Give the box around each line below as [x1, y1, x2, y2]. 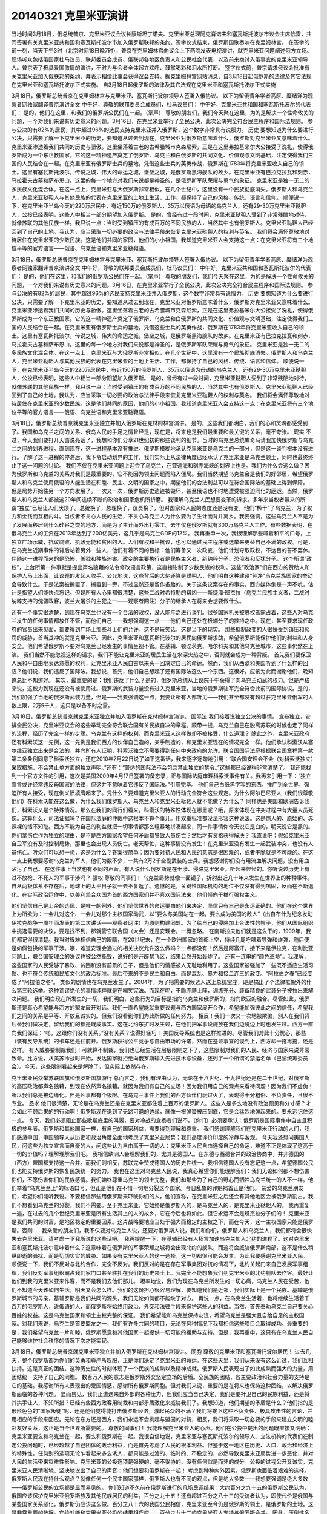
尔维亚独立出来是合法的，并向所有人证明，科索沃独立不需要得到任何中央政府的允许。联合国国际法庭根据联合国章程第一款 [11, 747, 314, 754]
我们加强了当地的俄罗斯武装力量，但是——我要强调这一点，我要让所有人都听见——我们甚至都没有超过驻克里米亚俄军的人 [11, 693, 314, 701]
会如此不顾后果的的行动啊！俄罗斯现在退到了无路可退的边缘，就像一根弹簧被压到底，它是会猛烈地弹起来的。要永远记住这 [11, 1108, 314, 1116]
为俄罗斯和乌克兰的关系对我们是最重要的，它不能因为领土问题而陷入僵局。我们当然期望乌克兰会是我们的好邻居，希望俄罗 [11, 470, 314, 478]
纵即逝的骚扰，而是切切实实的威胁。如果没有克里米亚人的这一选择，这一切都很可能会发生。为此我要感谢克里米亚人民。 [11, 1252, 308, 1260]
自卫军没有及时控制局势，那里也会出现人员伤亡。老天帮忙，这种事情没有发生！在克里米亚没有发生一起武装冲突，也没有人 [11, 840, 314, 847]
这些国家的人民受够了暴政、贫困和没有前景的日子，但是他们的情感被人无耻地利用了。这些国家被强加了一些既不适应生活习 [11, 961, 314, 968]
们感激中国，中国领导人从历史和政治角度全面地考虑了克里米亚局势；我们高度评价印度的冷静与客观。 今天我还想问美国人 [11, 1133, 310, 1141]
